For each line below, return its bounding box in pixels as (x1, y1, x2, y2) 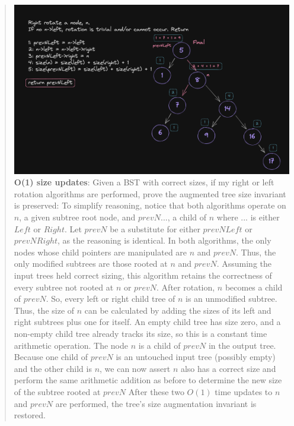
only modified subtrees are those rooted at (14, 257, 168, 270)
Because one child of (14, 351, 88, 363)
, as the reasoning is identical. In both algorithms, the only (57, 234, 271, 247)
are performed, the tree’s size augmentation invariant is (55, 397, 257, 409)
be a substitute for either (110, 222, 200, 235)
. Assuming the (216, 257, 272, 270)
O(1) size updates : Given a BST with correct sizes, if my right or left (14, 176, 274, 188)
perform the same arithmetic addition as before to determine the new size (14, 374, 282, 386)
